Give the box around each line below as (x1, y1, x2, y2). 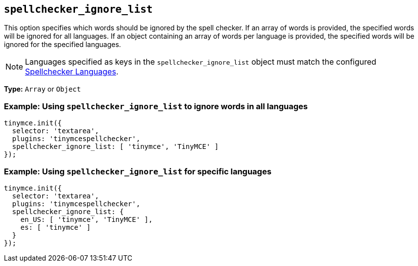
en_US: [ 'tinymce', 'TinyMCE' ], (20, 215, 153, 223)
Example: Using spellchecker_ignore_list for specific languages (4, 166, 271, 176)
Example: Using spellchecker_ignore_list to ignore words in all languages (4, 101, 308, 111)
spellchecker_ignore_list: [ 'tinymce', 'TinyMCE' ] (12, 143, 219, 151)
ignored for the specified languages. (4, 40, 121, 49)
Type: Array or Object (4, 85, 81, 94)
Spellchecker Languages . (25, 67, 119, 77)
